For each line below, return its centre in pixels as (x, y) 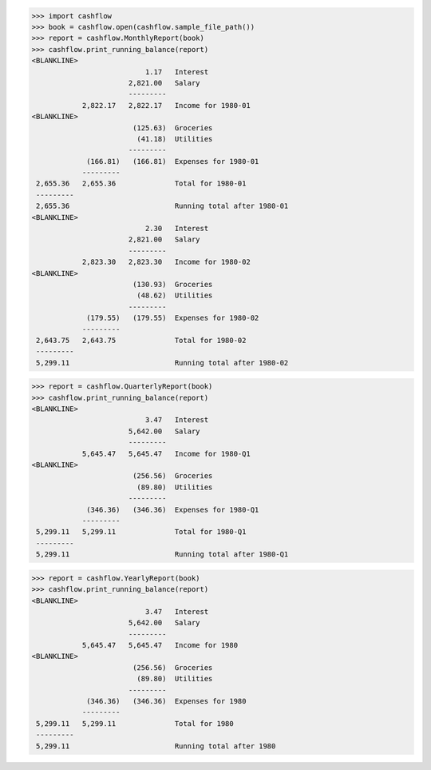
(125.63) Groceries (172, 128)
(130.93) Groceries (172, 284)
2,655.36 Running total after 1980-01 (162, 206)
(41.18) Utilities (175, 139)
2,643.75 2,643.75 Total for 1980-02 (141, 340)
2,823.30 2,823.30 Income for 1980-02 (166, 262)
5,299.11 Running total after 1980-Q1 (162, 555)
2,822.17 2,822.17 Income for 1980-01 (166, 105)
